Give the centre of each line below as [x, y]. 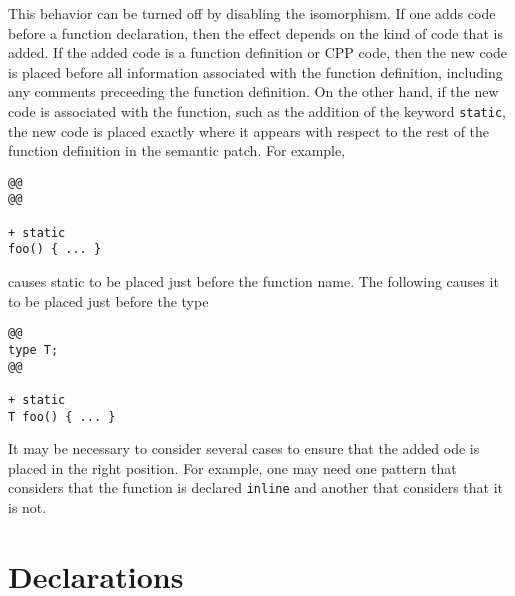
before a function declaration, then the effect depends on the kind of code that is [255, 32]
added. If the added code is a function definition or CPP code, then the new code [258, 52]
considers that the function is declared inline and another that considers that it [256, 487]
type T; [33, 349]
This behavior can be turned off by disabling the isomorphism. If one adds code [252, 13]
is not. [27, 507]
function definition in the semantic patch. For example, [177, 150]
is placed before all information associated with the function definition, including [255, 71]
